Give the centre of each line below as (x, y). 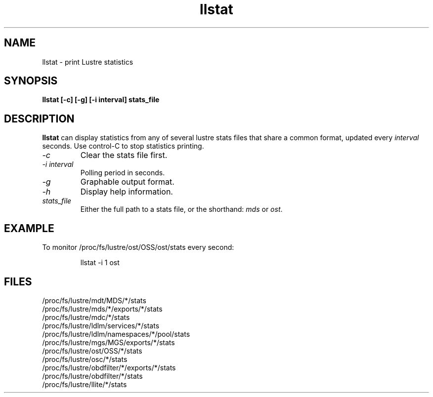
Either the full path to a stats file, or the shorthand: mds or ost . (181, 209)
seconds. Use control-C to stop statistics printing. (123, 146)
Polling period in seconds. (123, 173)
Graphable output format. (127, 182)
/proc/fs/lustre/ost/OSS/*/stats (92, 351)
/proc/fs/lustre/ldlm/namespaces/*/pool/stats (116, 334)
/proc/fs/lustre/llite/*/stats (85, 384)
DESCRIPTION (39, 119)
